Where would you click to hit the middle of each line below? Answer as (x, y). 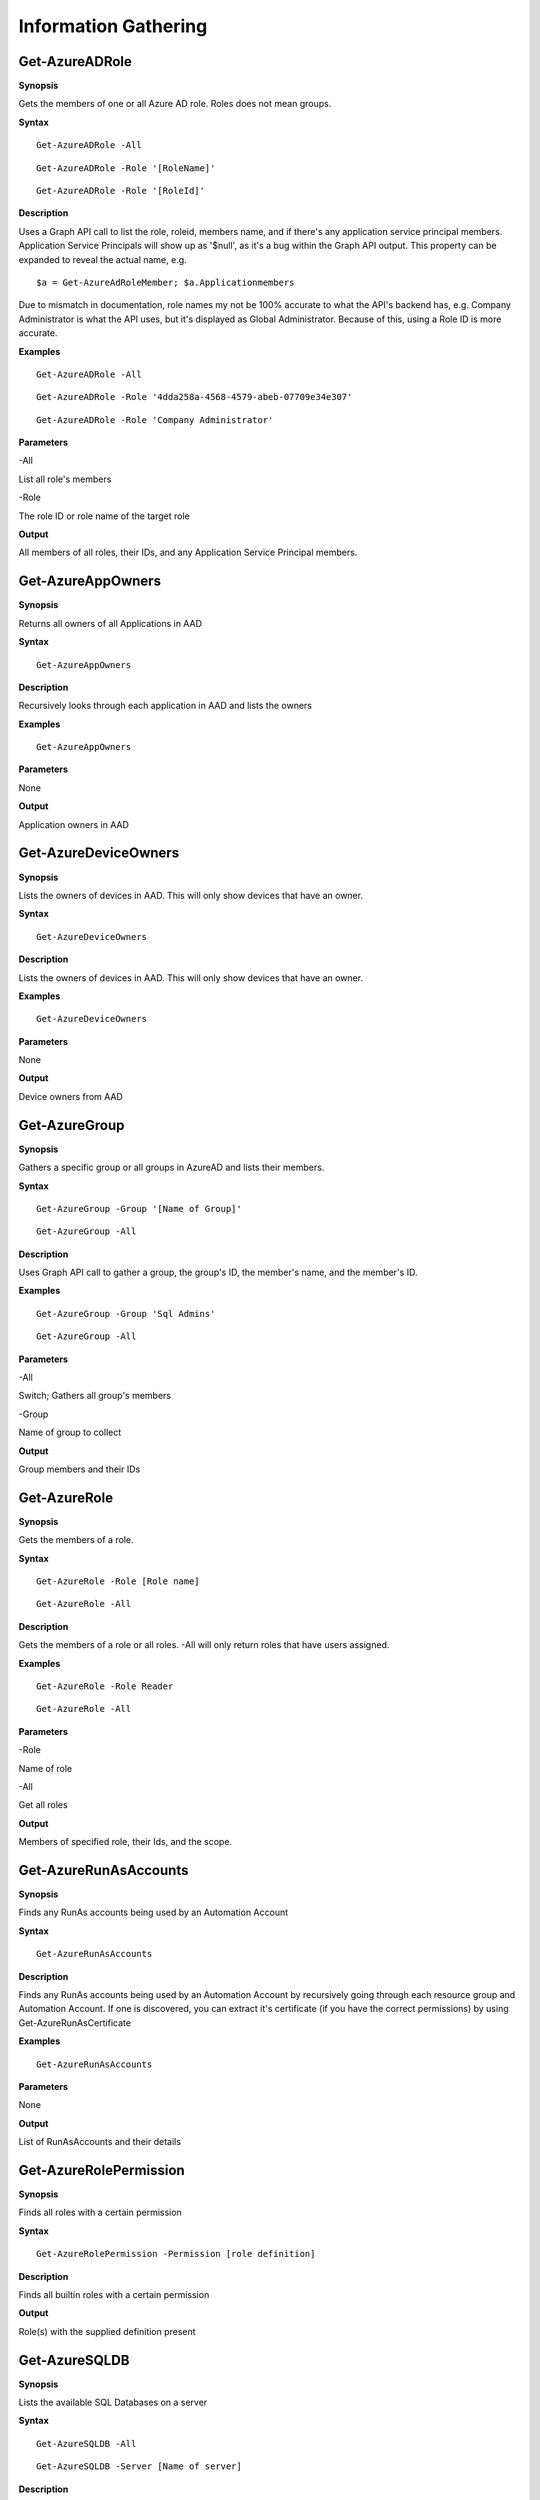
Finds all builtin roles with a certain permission (114, 2294)
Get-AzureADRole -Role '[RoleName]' (126, 168)
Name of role (45, 1768)
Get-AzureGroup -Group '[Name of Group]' (139, 1208)
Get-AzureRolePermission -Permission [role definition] (176, 2254)
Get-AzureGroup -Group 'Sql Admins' (126, 1313)
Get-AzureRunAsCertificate (75, 2022)
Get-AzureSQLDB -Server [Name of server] (139, 2466)
